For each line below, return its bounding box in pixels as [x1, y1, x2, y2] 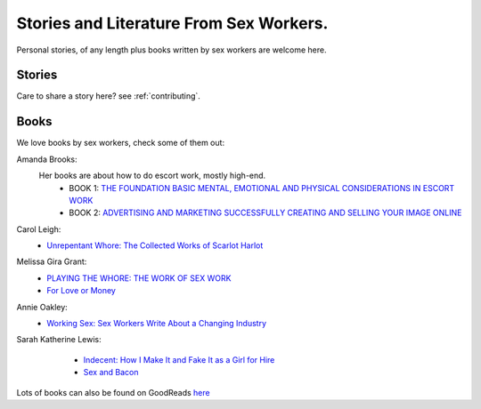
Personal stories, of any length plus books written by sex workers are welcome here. [16, 44, 327, 55]
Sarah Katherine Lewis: [16, 334, 102, 345]
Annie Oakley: [16, 301, 69, 312]
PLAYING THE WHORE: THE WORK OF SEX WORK [46, 272, 232, 284]
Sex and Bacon [83, 367, 139, 378]
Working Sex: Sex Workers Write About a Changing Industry [46, 318, 267, 329]
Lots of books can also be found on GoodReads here [16, 387, 210, 397]
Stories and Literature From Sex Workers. [16, 13, 329, 33]
